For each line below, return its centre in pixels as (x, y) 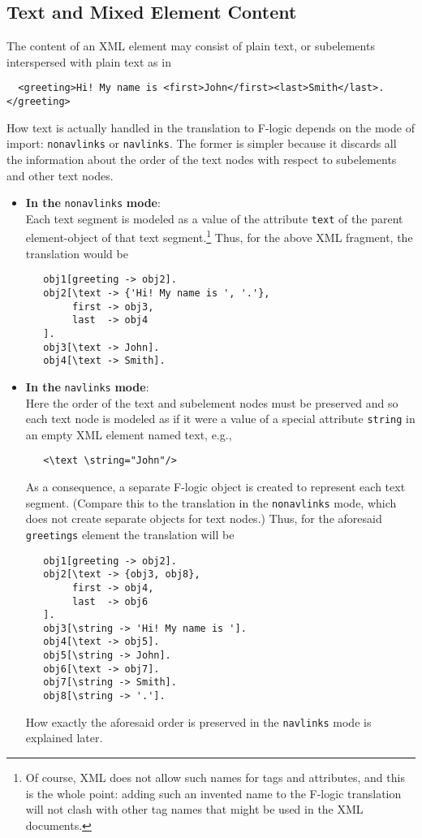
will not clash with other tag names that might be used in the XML (194, 809)
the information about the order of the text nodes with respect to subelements (202, 159)
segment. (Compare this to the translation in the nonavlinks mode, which (211, 502)
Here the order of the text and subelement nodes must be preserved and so (212, 402)
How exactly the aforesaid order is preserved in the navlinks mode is (198, 721)
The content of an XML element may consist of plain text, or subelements (191, 46)
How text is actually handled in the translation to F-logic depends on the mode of (211, 127)
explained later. (64, 738)
